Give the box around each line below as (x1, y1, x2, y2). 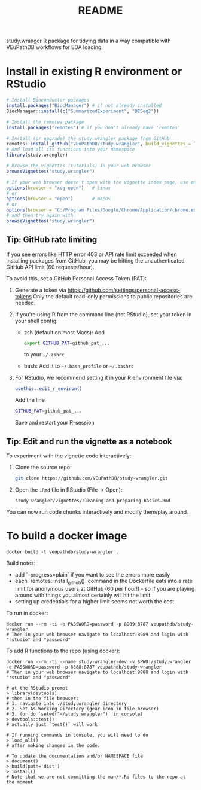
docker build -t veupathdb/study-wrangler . (6, 548, 119, 555)
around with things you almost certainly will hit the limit (14, 591, 151, 599)
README (78, 4, 123, 17)
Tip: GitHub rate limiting (6, 234, 98, 245)
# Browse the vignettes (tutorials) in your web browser (6, 163, 151, 169)
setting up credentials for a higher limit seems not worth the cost (14, 597, 175, 605)
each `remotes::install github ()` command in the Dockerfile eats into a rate (14, 577, 193, 586)
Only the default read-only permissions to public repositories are (32, 292, 193, 300)
